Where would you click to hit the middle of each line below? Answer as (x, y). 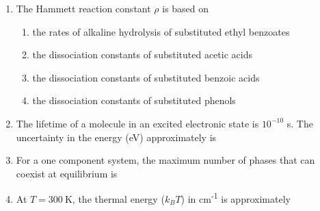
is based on (186, 8)
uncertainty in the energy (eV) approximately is (116, 137)
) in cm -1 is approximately (236, 198)
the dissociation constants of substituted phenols (134, 100)
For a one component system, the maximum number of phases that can (165, 160)
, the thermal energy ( (118, 199)
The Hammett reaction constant (83, 8)
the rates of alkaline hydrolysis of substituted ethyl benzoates (161, 31)
